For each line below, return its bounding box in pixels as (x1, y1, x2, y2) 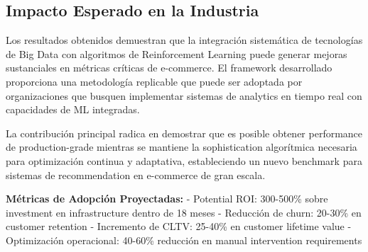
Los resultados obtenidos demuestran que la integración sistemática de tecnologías (6, 33, 363, 47)
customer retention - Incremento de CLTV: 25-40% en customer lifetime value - (6, 219, 352, 234)
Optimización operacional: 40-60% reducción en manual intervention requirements (6, 232, 362, 247)
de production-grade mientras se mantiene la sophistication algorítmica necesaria (6, 139, 357, 154)
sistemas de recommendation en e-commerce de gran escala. (6, 167, 266, 182)
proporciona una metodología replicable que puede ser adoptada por (6, 74, 303, 88)
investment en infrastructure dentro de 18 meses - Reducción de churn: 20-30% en (6, 205, 362, 219)
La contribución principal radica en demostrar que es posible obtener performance (6, 125, 363, 140)
